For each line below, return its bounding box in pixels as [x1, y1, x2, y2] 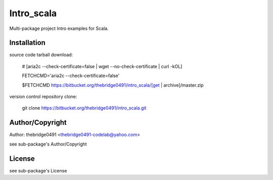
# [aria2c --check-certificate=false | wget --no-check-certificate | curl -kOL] [22, 63, 183, 69]
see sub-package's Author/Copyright [9, 141, 87, 147]
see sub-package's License [9, 167, 67, 173]
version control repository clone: [9, 94, 77, 100]
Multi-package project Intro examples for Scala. [9, 25, 109, 31]
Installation [9, 39, 45, 47]
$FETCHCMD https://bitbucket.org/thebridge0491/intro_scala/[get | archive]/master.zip [22, 82, 204, 88]
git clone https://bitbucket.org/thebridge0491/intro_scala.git [22, 105, 147, 111]
